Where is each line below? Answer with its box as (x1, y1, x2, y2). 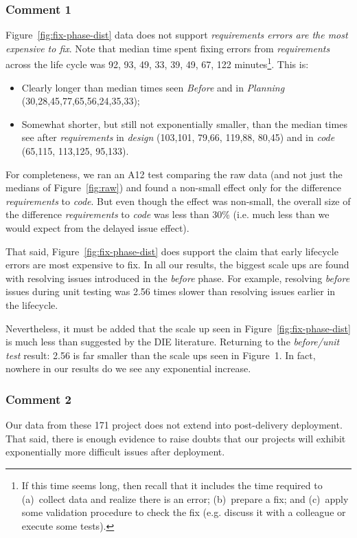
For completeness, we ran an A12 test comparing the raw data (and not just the (5, 166, 343, 181)
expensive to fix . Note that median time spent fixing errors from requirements (5, 41, 330, 55)
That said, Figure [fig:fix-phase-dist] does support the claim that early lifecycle (5, 244, 338, 258)
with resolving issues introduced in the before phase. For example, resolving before (5, 270, 350, 285)
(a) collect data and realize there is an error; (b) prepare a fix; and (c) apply (21, 491, 349, 506)
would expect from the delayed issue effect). (5, 221, 189, 235)
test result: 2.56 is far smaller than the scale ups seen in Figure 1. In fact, (5, 347, 316, 362)
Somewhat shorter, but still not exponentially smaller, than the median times (21, 116, 347, 131)
